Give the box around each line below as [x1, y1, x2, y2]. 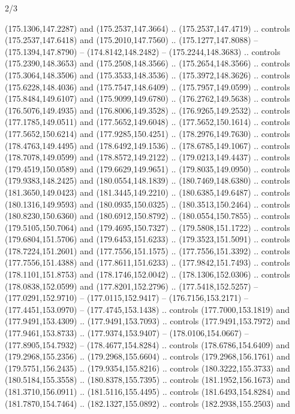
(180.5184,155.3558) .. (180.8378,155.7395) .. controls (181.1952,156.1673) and [5, 373, 290, 386]
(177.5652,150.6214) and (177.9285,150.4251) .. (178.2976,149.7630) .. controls [5, 127, 290, 139]
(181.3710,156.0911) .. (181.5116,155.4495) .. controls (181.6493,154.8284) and [5, 385, 290, 397]
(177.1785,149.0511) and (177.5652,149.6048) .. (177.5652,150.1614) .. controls [5, 115, 290, 128]
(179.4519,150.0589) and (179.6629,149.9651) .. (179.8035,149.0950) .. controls [5, 162, 290, 175]
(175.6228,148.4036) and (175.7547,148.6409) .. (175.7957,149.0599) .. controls [5, 80, 290, 93]
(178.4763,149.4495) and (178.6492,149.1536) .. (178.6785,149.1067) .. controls [5, 139, 290, 151]
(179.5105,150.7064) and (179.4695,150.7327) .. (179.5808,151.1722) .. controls [5, 221, 290, 233]
